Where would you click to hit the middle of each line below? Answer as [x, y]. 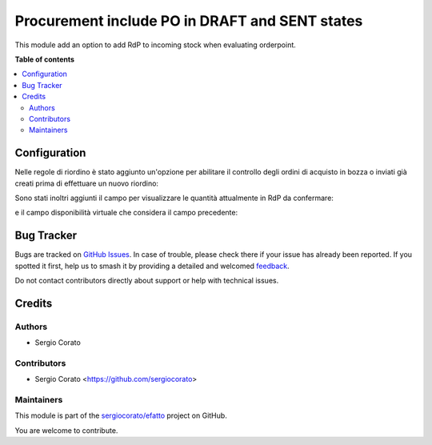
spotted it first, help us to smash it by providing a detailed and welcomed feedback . [152, 266]
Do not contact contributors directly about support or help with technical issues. [147, 281]
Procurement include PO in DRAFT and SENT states [189, 21]
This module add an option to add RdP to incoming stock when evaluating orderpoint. [155, 45]
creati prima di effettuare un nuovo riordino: [87, 183]
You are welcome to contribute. [66, 430]
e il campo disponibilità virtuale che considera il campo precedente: [126, 213]
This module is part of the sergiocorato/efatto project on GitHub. [121, 415]
